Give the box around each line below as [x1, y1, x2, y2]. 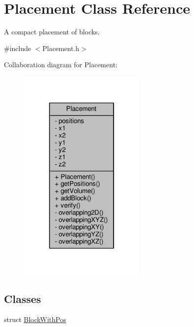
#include [4, 43, 31, 53]
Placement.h [42, 43, 79, 53]
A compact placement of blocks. [4, 27, 100, 37]
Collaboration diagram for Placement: [4, 59, 118, 70]
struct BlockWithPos [4, 314, 66, 324]
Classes [4, 291, 41, 306]
